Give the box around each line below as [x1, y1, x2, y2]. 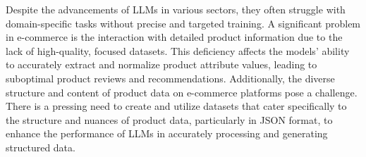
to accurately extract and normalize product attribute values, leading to [6, 57, 317, 72]
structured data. [6, 139, 75, 154]
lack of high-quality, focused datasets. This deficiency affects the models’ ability [6, 43, 350, 58]
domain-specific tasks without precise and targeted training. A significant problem [6, 15, 361, 30]
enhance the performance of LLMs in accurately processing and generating [6, 126, 328, 141]
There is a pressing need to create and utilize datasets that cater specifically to [6, 99, 347, 113]
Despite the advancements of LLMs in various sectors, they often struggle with [6, 2, 346, 16]
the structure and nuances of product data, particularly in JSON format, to [6, 112, 333, 127]
